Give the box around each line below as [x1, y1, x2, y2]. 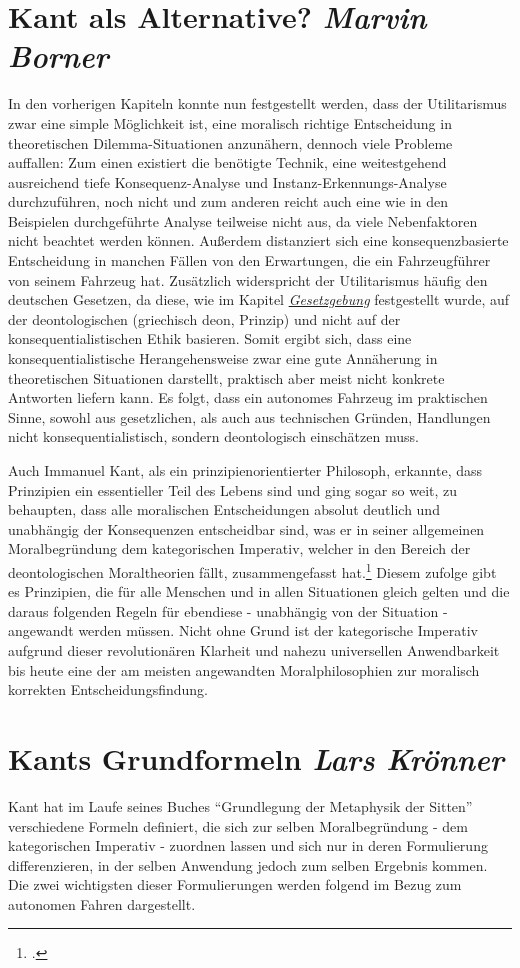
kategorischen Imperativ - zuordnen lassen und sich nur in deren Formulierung [8, 835, 488, 856]
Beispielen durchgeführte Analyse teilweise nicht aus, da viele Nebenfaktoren [8, 210, 478, 231]
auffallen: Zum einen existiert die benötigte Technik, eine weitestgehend [8, 152, 447, 173]
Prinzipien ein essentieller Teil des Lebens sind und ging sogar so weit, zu [8, 479, 458, 500]
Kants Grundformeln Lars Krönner [8, 737, 504, 779]
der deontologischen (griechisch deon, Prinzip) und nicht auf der [8, 308, 401, 329]
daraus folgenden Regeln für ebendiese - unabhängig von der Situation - [8, 600, 448, 621]
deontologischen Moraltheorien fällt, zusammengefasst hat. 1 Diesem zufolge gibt [8, 558, 497, 582]
